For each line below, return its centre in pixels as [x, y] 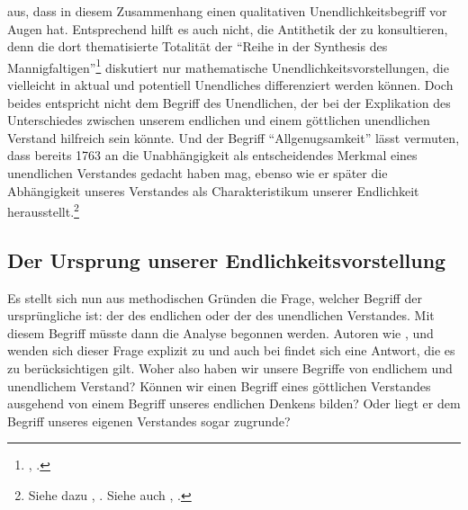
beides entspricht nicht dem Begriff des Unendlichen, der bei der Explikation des [229, 102]
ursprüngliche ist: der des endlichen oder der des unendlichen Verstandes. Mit [221, 315]
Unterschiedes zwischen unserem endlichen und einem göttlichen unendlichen [219, 120]
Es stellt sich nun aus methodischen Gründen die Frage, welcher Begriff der [215, 297]
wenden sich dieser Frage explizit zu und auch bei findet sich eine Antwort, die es [231, 350]
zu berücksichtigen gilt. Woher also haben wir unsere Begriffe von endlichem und [230, 368]
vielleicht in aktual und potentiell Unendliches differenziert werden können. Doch [230, 85]
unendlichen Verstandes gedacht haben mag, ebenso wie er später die [198, 173]
